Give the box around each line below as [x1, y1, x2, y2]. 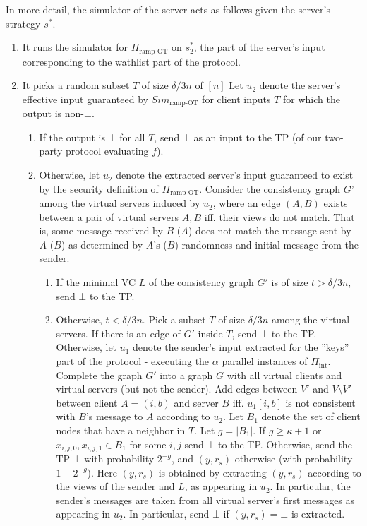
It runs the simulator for [22, 40, 128, 54]
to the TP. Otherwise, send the [218, 436, 352, 451]
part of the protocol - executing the [56, 354, 210, 369]
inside [198, 325, 223, 340]
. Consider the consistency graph [199, 181, 341, 196]
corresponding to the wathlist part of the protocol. [22, 54, 241, 68]
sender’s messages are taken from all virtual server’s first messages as [56, 492, 355, 507]
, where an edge [212, 196, 281, 210]
